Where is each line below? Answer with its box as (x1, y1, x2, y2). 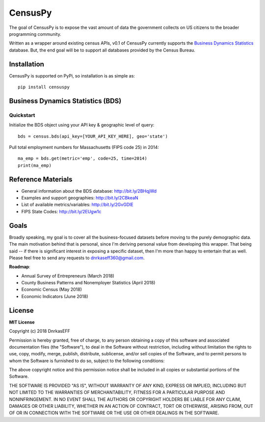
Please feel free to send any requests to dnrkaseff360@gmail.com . (9, 255, 145, 261)
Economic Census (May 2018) (21, 287, 82, 293)
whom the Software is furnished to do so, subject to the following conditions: (9, 358, 165, 364)
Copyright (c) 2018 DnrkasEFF (9, 328, 71, 334)
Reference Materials (9, 175, 73, 183)
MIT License (9, 319, 35, 325)
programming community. (9, 31, 61, 37)
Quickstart (9, 112, 35, 119)
